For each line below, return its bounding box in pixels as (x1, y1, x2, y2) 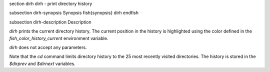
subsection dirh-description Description (9, 19, 92, 25)
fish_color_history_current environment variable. (9, 35, 108, 41)
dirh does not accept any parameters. (9, 44, 87, 50)
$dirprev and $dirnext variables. (9, 60, 76, 66)
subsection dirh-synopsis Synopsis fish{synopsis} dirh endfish (9, 10, 139, 16)
